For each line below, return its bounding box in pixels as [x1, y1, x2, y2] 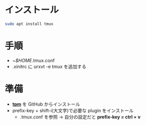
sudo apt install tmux [5, 21, 53, 27]
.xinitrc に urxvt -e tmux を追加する [12, 63, 87, 69]
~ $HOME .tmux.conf [12, 57, 55, 63]
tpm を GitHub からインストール [12, 101, 80, 107]
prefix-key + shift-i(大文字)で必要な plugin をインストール [12, 107, 134, 113]
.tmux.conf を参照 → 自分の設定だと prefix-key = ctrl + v [20, 114, 141, 120]
